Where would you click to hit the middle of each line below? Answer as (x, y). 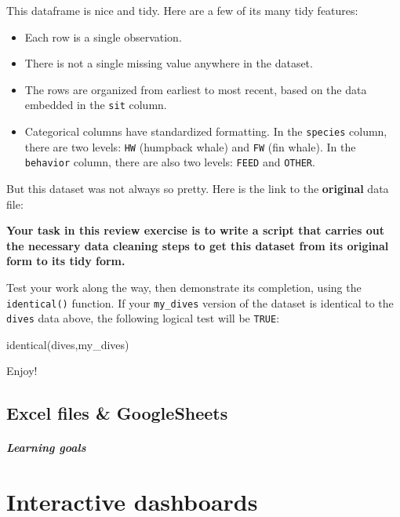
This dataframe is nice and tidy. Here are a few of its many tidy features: (182, 10)
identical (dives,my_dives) (68, 344)
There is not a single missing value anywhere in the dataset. (169, 63)
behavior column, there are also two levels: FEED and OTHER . (170, 162)
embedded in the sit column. (96, 105)
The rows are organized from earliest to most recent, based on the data (196, 89)
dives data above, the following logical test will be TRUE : (143, 318)
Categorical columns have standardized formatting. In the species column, (206, 131)
